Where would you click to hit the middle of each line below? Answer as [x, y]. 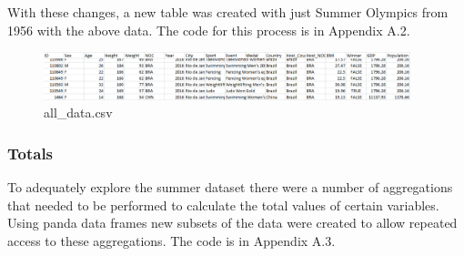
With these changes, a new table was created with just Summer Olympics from [228, 12]
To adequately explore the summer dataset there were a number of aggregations [230, 187]
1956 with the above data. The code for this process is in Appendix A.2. [209, 30]
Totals [30, 153]
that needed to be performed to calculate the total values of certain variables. [223, 205]
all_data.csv [78, 113]
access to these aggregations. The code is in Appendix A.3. [171, 241]
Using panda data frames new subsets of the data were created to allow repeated [232, 223]
